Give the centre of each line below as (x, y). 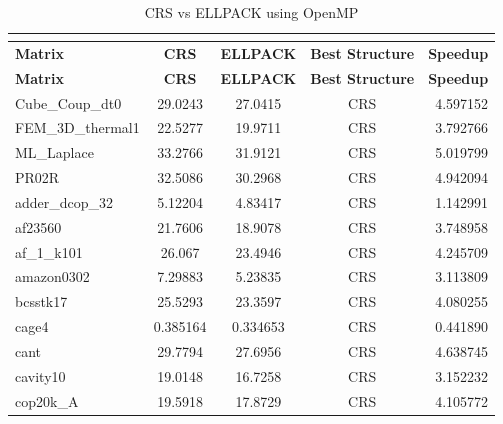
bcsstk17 (41, 301)
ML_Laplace (54, 152)
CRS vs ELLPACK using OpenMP (251, 12)
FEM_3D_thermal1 (77, 127)
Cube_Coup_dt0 (68, 102)
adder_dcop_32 (64, 201)
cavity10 (40, 375)
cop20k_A (47, 400)
